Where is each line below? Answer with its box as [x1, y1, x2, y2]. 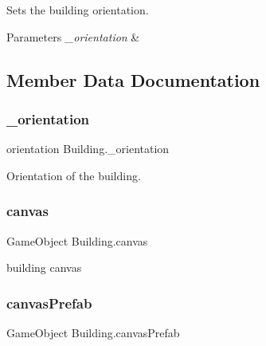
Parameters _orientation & [6, 28, 140, 45]
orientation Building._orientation [6, 140, 170, 157]
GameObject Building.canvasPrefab [6, 324, 180, 340]
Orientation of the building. [6, 167, 141, 183]
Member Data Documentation [6, 67, 260, 92]
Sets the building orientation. [6, 2, 149, 18]
